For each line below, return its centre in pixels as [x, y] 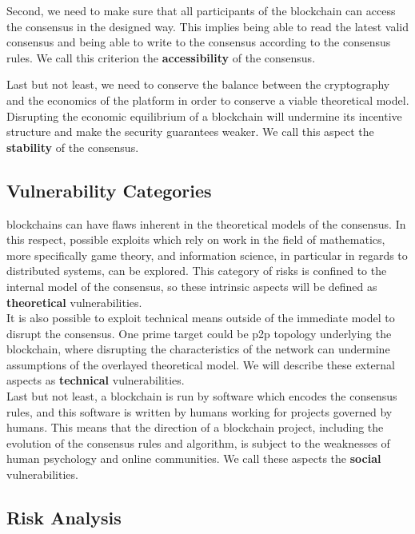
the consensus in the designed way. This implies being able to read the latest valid [208, 26]
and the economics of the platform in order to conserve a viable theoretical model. [208, 100]
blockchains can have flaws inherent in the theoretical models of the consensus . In [206, 223]
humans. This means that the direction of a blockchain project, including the [195, 427]
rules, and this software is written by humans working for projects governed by [200, 411]
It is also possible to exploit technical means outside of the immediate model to [201, 318]
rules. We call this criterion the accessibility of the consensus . [161, 57]
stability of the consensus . [73, 147]
